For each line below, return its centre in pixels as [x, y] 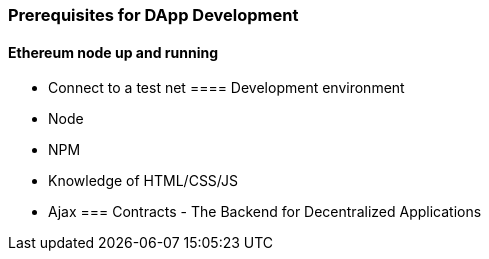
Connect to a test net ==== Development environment [226, 88]
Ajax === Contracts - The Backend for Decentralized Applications [265, 212]
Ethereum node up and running [113, 52]
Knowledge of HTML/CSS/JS [143, 181]
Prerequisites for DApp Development [153, 15]
